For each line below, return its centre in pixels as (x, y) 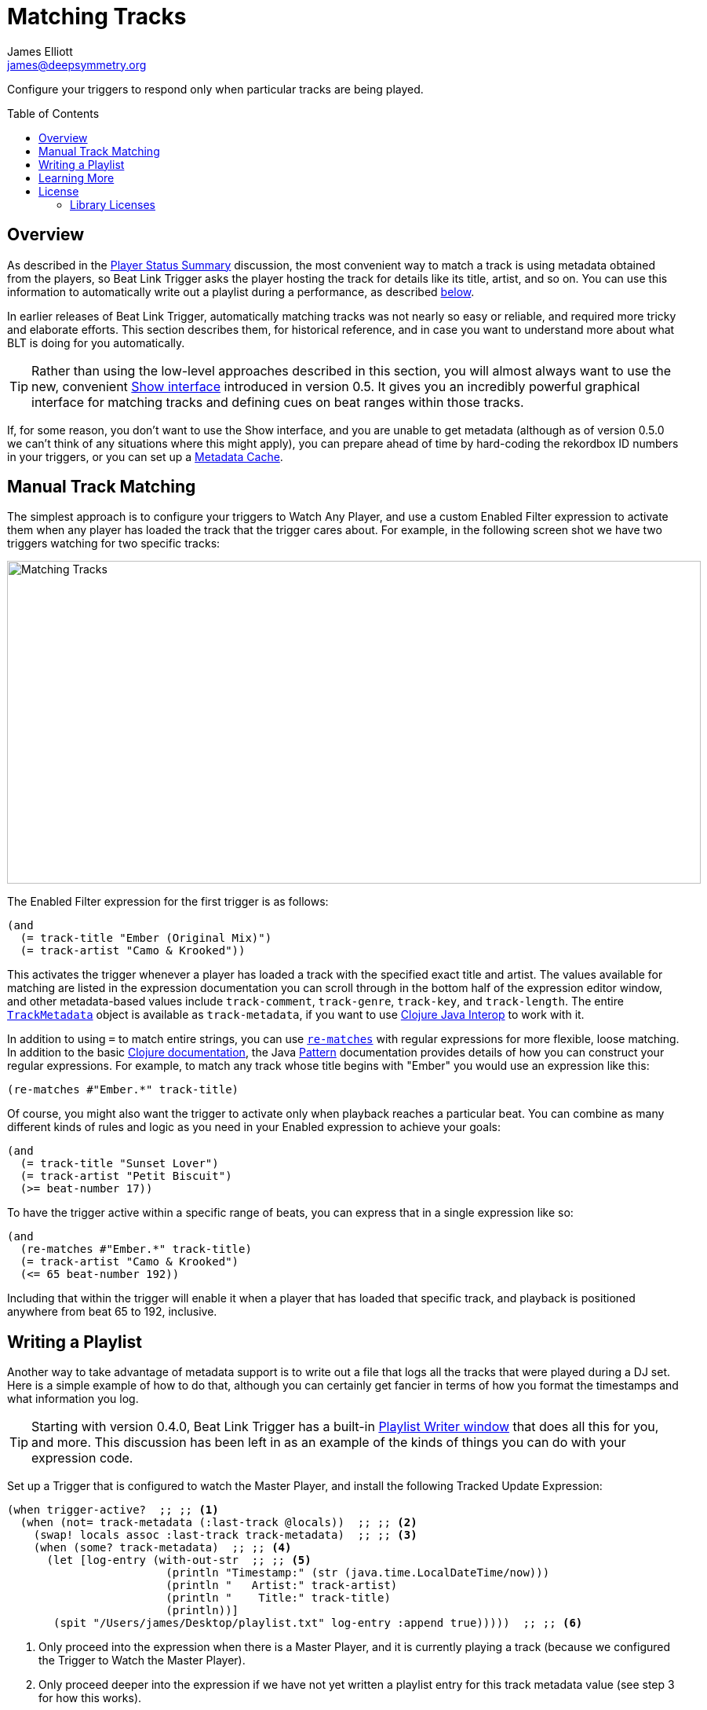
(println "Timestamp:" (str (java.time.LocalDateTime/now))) (358, 1573)
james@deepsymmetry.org (77, 64)
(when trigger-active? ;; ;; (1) (113, 1510)
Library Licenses (113, 204)
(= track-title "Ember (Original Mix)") (146, 938)
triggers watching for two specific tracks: (114, 544)
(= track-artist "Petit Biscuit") (126, 1176)
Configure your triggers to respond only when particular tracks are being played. (215, 89)
